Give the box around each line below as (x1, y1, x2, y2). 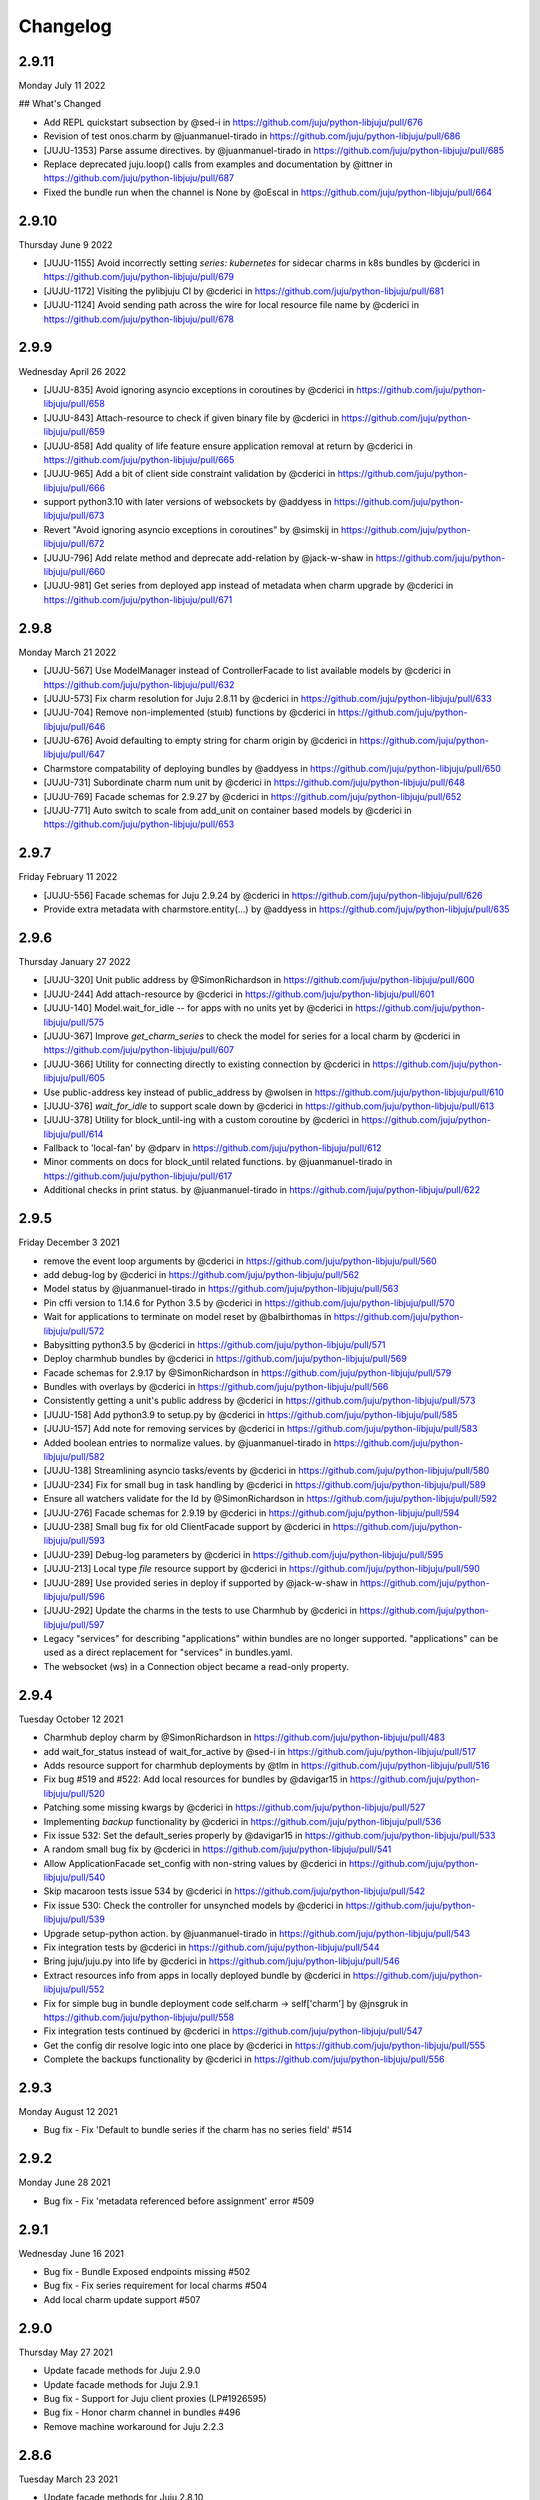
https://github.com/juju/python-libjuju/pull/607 (43, 1044, 235, 1056)
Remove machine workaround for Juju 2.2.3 (43, 2420, 224, 2432)
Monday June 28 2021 (18, 2176, 111, 2189)
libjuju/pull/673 (43, 510, 105, 522)
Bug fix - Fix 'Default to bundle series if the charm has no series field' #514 (43, 2124, 353, 2136)
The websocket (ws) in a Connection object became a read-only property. (43, 1660, 349, 1672)
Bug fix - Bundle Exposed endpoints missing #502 (43, 2266, 250, 2278)
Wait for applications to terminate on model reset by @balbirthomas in (43, 1311, 332, 1323)
